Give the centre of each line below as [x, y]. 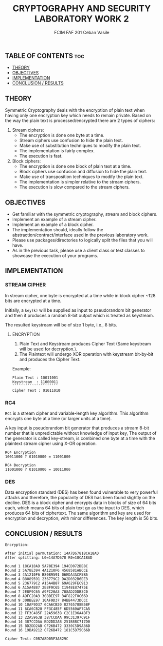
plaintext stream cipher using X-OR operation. [51, 443]
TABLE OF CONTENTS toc [45, 56]
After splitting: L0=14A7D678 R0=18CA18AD [49, 558]
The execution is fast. [41, 156]
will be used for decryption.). [48, 349]
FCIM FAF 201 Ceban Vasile [82, 32]
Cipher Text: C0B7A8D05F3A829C [37, 639]
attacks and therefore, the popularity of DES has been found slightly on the [80, 498]
